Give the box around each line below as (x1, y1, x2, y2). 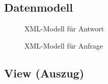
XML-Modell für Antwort (24, 23, 104, 34)
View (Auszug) (4, 65, 85, 80)
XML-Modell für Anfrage (24, 40, 103, 51)
